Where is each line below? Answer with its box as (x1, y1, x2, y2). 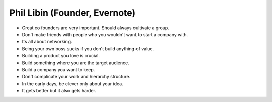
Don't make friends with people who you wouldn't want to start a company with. (22, 31, 188, 37)
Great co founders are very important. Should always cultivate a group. (22, 25, 170, 31)
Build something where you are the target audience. (22, 60, 129, 66)
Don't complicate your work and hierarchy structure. (22, 74, 131, 80)
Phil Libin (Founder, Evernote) (9, 7, 136, 18)
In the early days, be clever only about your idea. (22, 80, 123, 87)
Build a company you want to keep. (22, 66, 95, 72)
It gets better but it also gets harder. (22, 88, 97, 94)
